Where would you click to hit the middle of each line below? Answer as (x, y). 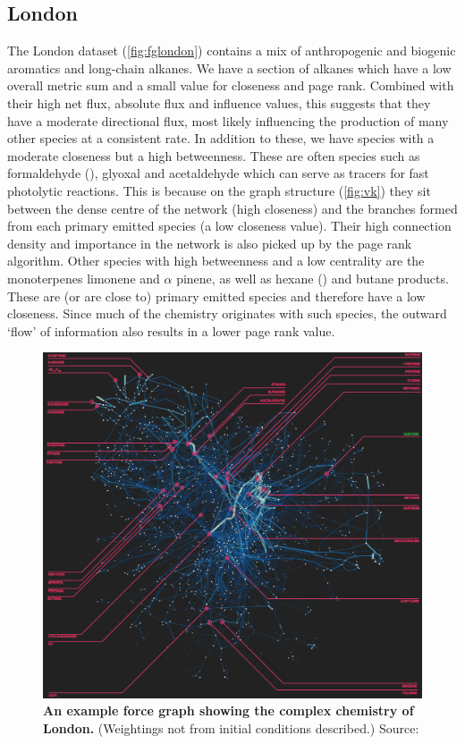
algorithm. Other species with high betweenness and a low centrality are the (216, 261)
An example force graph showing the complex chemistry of (228, 710)
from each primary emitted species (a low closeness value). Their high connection (229, 226)
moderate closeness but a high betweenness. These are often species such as (214, 155)
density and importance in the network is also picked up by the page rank (210, 243)
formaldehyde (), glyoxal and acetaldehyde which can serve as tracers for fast (218, 173)
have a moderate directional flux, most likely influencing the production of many (228, 120)
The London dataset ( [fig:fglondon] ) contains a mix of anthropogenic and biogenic (232, 51)
